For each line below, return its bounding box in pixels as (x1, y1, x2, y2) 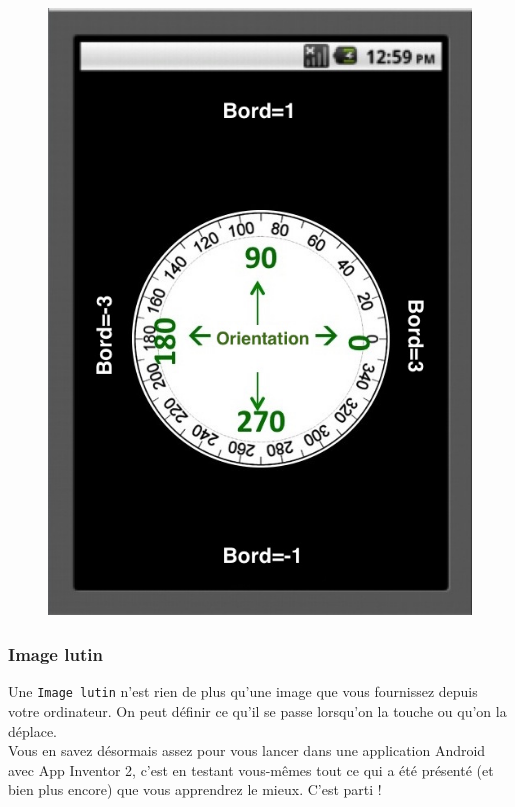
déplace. (8, 720, 57, 741)
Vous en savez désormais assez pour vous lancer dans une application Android (8, 740, 486, 761)
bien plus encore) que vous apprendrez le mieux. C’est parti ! (8, 779, 382, 800)
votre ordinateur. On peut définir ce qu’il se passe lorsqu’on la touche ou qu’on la (8, 700, 507, 721)
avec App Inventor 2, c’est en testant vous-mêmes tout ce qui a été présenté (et (8, 759, 494, 780)
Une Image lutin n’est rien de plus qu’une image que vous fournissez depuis (8, 681, 478, 702)
